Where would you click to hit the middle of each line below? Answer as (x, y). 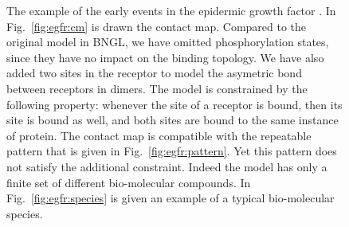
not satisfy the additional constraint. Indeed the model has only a (167, 166)
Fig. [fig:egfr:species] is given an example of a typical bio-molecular (171, 198)
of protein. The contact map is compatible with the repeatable (159, 135)
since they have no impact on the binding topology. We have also (165, 57)
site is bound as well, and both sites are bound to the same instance (173, 120)
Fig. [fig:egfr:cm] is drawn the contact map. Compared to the (157, 26)
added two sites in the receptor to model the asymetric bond (154, 73)
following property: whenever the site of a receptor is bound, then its (174, 104)
